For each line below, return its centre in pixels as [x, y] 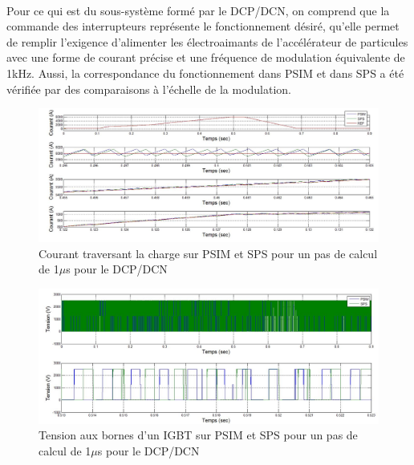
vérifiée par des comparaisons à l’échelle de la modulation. [149, 89]
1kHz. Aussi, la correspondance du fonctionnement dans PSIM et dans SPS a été [205, 73]
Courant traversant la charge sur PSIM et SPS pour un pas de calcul [208, 253]
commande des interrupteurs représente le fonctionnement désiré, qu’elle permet [203, 26]
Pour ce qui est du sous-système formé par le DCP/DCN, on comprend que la [198, 10]
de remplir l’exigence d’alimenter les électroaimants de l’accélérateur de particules [207, 41]
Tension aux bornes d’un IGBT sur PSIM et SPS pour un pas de [198, 435]
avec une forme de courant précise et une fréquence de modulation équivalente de [206, 57]
